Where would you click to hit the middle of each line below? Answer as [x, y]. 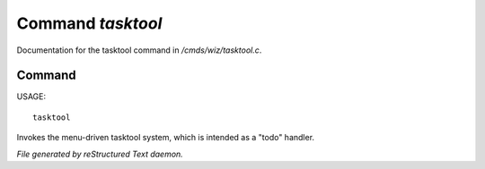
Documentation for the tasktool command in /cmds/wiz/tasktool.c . [139, 50]
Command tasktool [89, 23]
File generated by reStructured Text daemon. [100, 154]
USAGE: [31, 97]
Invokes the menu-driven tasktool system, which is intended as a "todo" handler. [165, 138]
